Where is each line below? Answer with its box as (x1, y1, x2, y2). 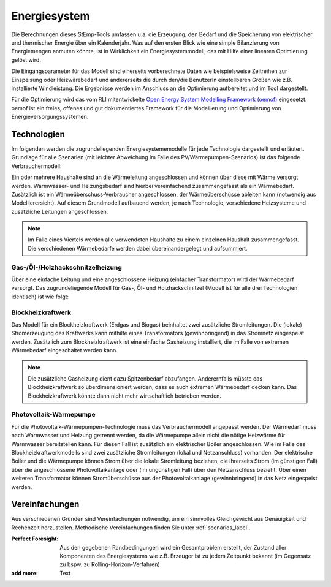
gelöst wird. (11, 56, 41, 64)
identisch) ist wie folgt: (11, 293, 69, 300)
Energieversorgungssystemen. (11, 113, 89, 121)
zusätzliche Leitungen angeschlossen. (11, 208, 108, 215)
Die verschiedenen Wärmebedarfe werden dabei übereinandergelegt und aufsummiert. (28, 244, 248, 252)
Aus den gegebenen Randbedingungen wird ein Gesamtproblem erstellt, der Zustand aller (59, 543, 287, 551)
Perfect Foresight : (11, 535, 59, 542)
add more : (11, 569, 38, 577)
